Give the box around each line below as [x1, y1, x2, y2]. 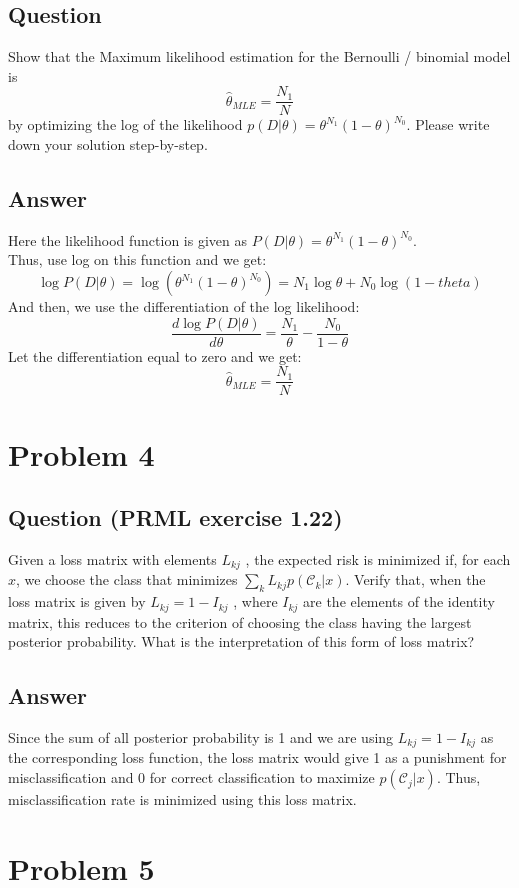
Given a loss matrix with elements [8, 548, 217, 569]
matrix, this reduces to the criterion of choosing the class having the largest [8, 611, 472, 632]
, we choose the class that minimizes [16, 569, 238, 590]
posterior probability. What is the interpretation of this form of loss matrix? [8, 631, 475, 652]
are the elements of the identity [303, 591, 495, 612]
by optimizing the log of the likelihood [8, 114, 243, 135]
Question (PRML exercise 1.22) [8, 502, 343, 533]
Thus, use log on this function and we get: [8, 249, 267, 270]
